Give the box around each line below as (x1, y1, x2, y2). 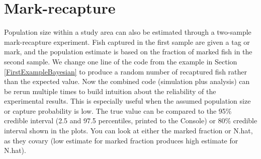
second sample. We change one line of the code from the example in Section (4, 56, 237, 66)
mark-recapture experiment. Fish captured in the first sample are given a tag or (4, 36, 250, 47)
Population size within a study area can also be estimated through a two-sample (4, 27, 251, 37)
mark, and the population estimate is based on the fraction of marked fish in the (4, 46, 252, 57)
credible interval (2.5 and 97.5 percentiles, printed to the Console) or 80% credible (4, 115, 257, 126)
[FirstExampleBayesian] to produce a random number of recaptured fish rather (4, 66, 247, 76)
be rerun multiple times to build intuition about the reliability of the (4, 86, 216, 96)
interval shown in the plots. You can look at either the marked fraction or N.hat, (4, 125, 253, 136)
